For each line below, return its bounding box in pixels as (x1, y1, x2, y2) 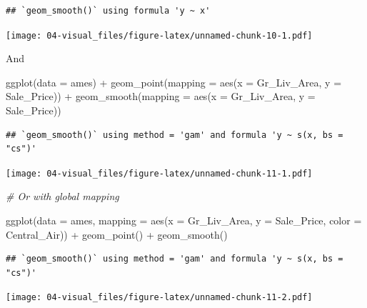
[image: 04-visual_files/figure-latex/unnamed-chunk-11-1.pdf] (6, 168, 313, 179)
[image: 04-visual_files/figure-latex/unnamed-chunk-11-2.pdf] (6, 292, 313, 303)
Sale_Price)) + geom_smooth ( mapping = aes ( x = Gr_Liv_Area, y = (6, 89, 316, 104)
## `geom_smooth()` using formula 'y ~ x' (6, 6, 211, 16)
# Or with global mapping (6, 189, 119, 204)
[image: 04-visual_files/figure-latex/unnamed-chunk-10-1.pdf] (6, 30, 313, 41)
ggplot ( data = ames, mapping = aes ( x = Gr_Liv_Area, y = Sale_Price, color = (6, 213, 362, 228)
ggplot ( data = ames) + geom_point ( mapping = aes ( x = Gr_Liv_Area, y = (6, 74, 342, 89)
